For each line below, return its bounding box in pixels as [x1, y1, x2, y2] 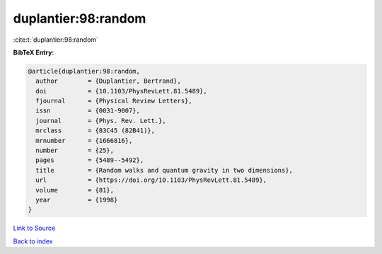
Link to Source [13, 224, 56, 233]
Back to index [13, 237, 53, 246]
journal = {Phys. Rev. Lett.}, [35, 117, 166, 125]
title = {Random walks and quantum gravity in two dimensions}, [35, 166, 294, 174]
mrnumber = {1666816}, [35, 137, 133, 144]
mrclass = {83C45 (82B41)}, [35, 127, 156, 134]
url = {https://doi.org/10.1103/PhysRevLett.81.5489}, [35, 176, 267, 184]
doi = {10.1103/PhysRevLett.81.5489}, [35, 87, 208, 95]
